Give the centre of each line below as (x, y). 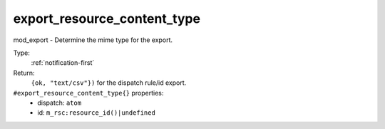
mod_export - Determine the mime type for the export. (93, 40)
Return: (24, 73)
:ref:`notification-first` (63, 63)
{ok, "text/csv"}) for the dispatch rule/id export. (109, 83)
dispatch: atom (60, 103)
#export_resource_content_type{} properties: (88, 93)
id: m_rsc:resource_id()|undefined (97, 113)
